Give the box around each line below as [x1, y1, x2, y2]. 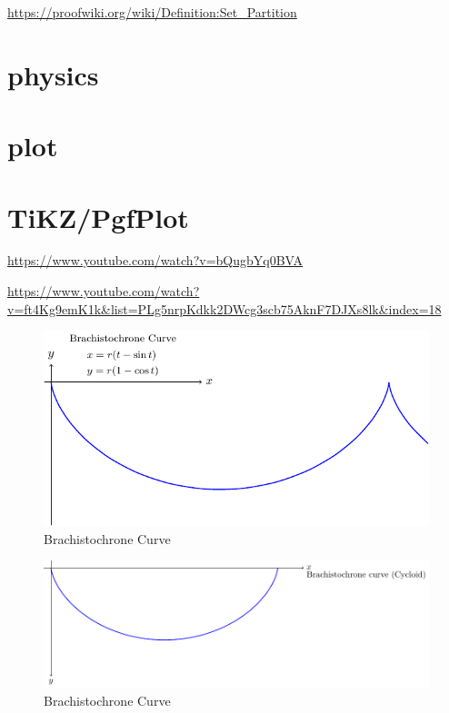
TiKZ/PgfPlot [7, 198, 189, 235]
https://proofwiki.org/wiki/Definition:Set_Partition [7, 3, 297, 21]
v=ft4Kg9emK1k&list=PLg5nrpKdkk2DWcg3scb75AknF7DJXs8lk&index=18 [7, 299, 442, 318]
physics [7, 55, 99, 93]
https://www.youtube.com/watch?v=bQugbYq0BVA [7, 251, 304, 270]
